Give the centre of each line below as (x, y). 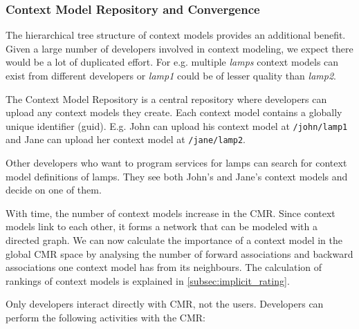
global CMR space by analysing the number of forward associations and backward (179, 253)
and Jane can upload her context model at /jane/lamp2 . (126, 139)
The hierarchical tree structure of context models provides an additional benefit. (176, 35)
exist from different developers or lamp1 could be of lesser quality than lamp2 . (171, 75)
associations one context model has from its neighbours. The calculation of (164, 267)
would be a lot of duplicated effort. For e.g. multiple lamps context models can (172, 62)
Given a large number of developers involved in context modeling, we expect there (179, 48)
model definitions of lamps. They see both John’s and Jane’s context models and (177, 176)
